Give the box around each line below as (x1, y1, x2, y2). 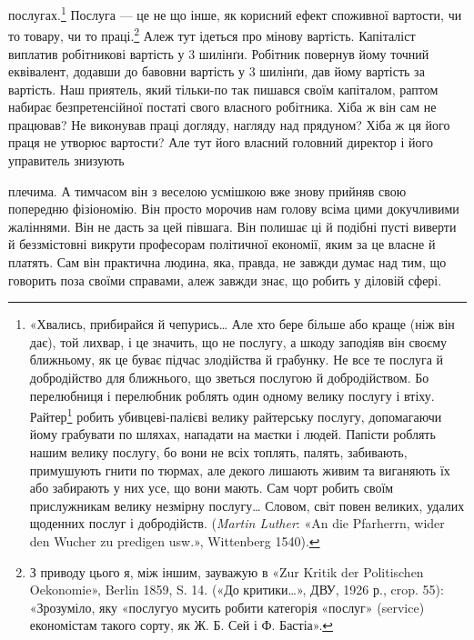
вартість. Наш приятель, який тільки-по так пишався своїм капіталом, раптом (8, 79, 439, 98)
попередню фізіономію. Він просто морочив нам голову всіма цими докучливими (8, 199, 459, 218)
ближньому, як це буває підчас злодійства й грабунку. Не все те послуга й (29, 350, 444, 369)
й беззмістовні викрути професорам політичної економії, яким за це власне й (8, 235, 436, 254)
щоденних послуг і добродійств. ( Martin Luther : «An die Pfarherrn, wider (29, 514, 445, 533)
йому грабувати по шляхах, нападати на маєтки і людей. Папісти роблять (29, 425, 436, 444)
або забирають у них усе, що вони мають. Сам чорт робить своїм (29, 478, 394, 497)
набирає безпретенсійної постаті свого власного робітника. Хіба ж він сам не (8, 97, 437, 116)
